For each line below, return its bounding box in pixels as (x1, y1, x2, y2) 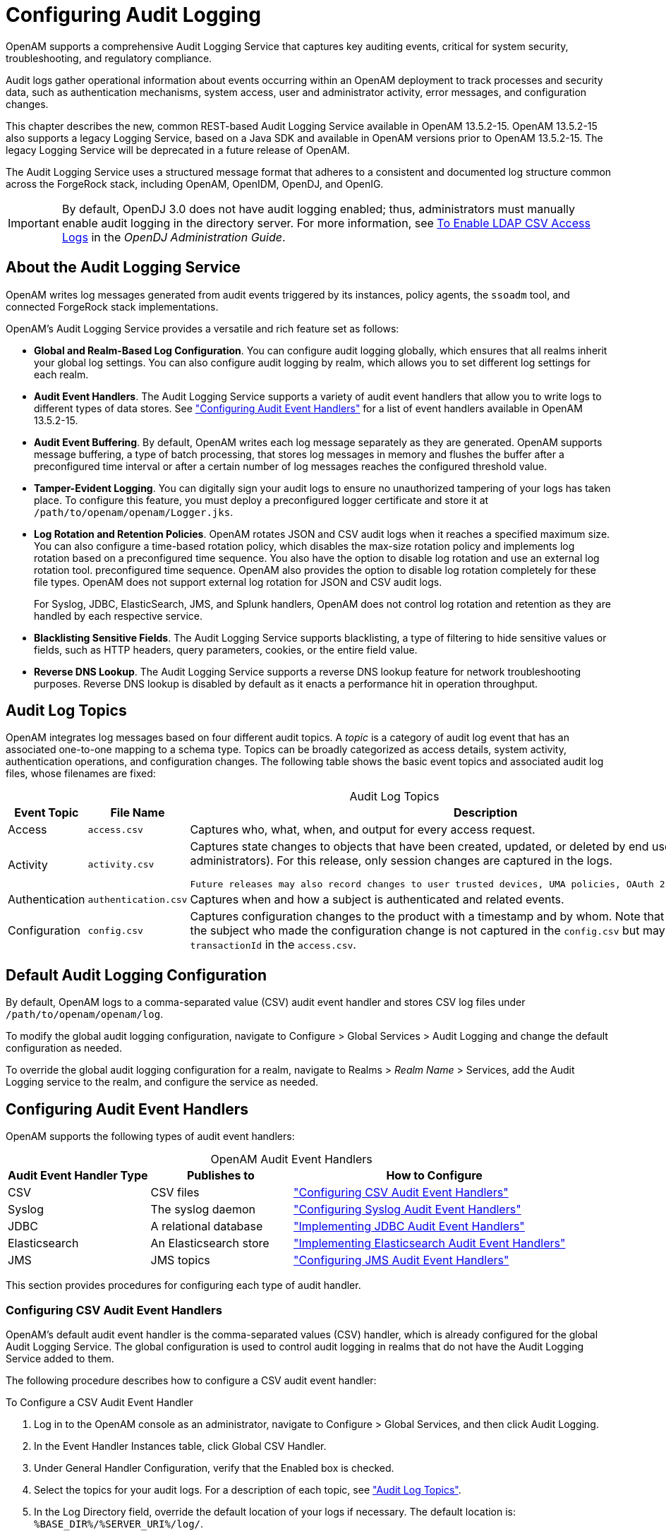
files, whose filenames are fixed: (6, 767, 156, 780)
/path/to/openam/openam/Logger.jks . (34, 505, 234, 518)
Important (8, 215, 59, 230)
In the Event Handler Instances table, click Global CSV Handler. (34, 1439, 327, 1452)
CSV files (150, 1185, 200, 1200)
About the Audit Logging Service (6, 258, 241, 277)
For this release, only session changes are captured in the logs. (277, 853, 613, 868)
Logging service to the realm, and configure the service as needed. (6, 1076, 318, 1088)
